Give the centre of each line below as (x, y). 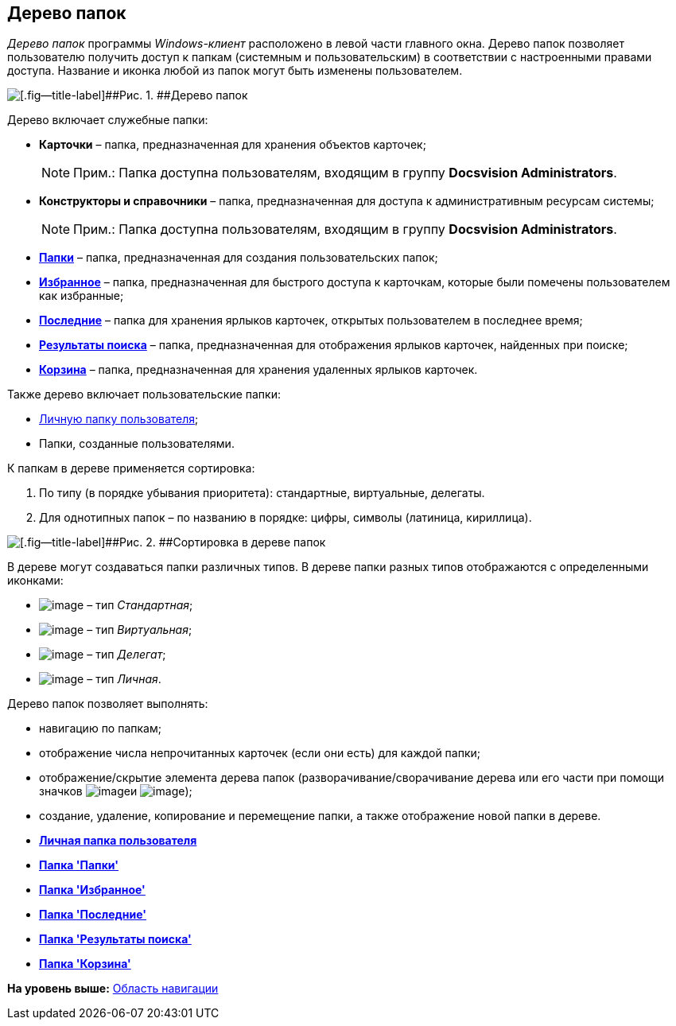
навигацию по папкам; (100, 729)
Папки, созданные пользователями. (137, 444)
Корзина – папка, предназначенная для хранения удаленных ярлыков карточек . (258, 370)
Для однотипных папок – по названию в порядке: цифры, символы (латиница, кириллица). (286, 518)
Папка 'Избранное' (92, 890)
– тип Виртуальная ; (140, 630)
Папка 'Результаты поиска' (115, 939)
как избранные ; (82, 296)
